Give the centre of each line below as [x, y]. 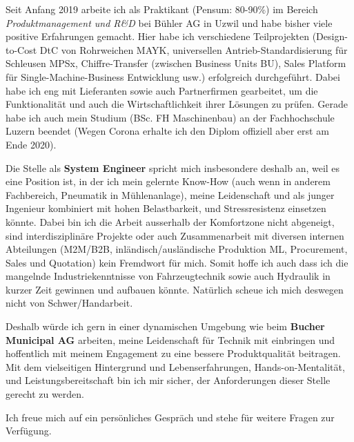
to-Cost [21, 49]
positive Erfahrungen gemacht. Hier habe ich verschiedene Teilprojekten [158, 36]
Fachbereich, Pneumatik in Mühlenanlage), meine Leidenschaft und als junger [170, 194]
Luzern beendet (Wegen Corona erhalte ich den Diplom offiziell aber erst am [167, 131]
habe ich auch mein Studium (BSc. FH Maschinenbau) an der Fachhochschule [170, 117]
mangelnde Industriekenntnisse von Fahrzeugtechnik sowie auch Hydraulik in [168, 276]
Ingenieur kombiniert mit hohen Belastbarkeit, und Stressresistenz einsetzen [166, 208]
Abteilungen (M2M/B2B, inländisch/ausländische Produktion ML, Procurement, [177, 249]
